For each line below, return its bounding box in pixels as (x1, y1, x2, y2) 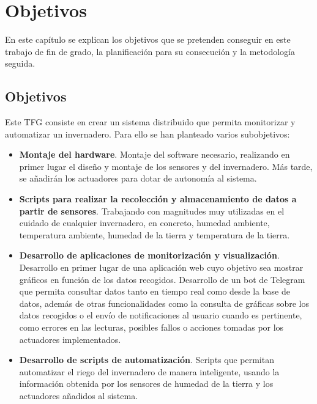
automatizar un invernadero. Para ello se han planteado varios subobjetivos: (5, 127, 290, 140)
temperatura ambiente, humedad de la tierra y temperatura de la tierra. (19, 228, 290, 241)
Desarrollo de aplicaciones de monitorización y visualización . (19, 249, 280, 262)
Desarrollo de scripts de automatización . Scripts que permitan (19, 353, 274, 366)
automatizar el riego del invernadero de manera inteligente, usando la (19, 365, 280, 378)
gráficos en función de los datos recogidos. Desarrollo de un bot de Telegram (19, 273, 305, 285)
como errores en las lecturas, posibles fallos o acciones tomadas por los (19, 321, 284, 334)
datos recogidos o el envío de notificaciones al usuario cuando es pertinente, (19, 309, 302, 321)
